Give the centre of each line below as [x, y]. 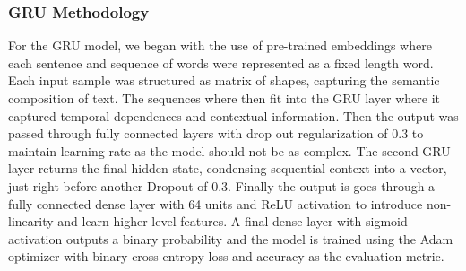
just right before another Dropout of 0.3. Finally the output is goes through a [222, 185]
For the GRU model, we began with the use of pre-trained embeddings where [220, 45]
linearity [31, 221]
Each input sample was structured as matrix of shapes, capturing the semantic [224, 80]
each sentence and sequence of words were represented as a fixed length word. [221, 62]
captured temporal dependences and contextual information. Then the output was [233, 115]
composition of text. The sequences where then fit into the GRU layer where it [224, 98]
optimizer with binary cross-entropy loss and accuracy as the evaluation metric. [226, 256]
